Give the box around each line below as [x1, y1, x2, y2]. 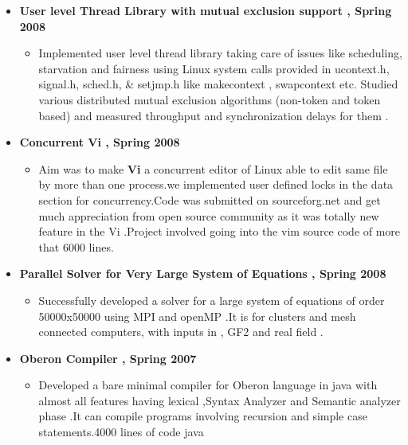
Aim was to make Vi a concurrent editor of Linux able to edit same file [38, 160, 388, 177]
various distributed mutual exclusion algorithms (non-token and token [38, 91, 381, 107]
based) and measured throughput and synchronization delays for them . [38, 107, 389, 123]
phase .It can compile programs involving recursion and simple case [38, 408, 367, 424]
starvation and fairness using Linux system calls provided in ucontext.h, [38, 60, 390, 76]
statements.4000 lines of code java [38, 424, 204, 440]
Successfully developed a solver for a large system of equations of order [38, 291, 385, 308]
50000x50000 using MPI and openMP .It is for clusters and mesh [38, 307, 356, 324]
